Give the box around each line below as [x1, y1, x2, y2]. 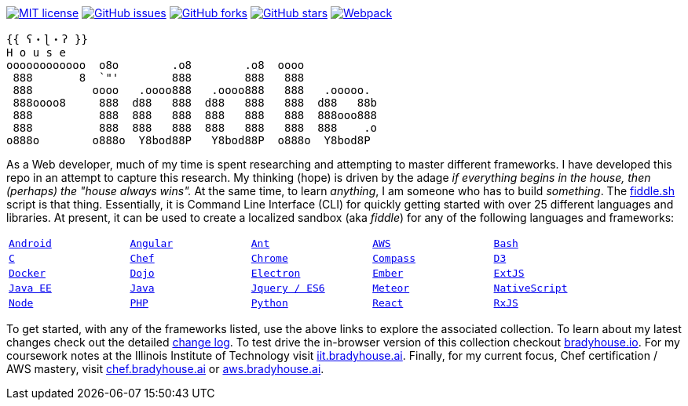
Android [9, 237, 52, 249]
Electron [251, 267, 301, 279]
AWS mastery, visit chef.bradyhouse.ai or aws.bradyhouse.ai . [6, 362, 324, 375]
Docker [9, 267, 46, 279]
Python [251, 297, 288, 309]
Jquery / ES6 [251, 282, 325, 294]
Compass [372, 252, 415, 264]
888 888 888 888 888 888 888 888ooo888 [13, 109, 378, 121]
